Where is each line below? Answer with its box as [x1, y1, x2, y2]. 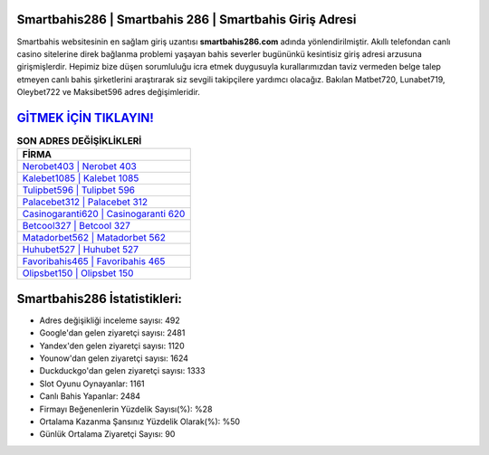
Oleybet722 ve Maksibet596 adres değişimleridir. [16, 87, 201, 98]
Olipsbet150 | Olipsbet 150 [22, 267, 134, 280]
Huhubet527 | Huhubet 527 [22, 243, 139, 256]
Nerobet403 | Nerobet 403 [22, 160, 138, 173]
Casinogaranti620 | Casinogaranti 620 [22, 208, 186, 221]
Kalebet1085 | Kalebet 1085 [22, 172, 139, 185]
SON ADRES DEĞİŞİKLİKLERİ [16, 135, 142, 147]
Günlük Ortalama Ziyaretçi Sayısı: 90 [39, 429, 176, 440]
